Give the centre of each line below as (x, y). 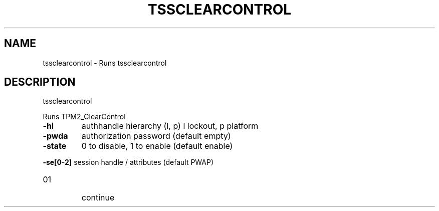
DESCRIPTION (40, 82)
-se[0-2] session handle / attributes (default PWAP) (128, 162)
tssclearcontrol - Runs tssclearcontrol (105, 63)
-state (55, 146)
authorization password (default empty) (156, 136)
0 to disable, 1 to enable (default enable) (157, 146)
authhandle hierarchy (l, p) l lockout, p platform (170, 126)
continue (98, 198)
